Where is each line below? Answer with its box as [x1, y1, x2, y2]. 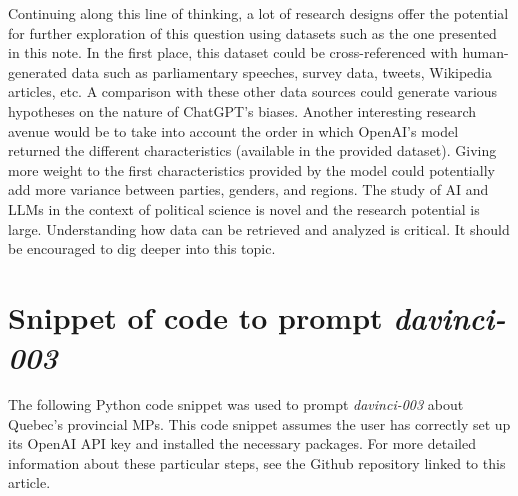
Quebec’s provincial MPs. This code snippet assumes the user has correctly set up [8, 413, 511, 434]
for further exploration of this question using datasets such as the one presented [8, 22, 497, 43]
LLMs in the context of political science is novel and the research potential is [8, 198, 480, 219]
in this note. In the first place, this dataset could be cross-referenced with [8, 42, 458, 63]
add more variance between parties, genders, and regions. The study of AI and [8, 179, 489, 200]
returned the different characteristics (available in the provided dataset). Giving [8, 140, 497, 161]
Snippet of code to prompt [8, 296, 383, 337]
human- [462, 42, 509, 63]
